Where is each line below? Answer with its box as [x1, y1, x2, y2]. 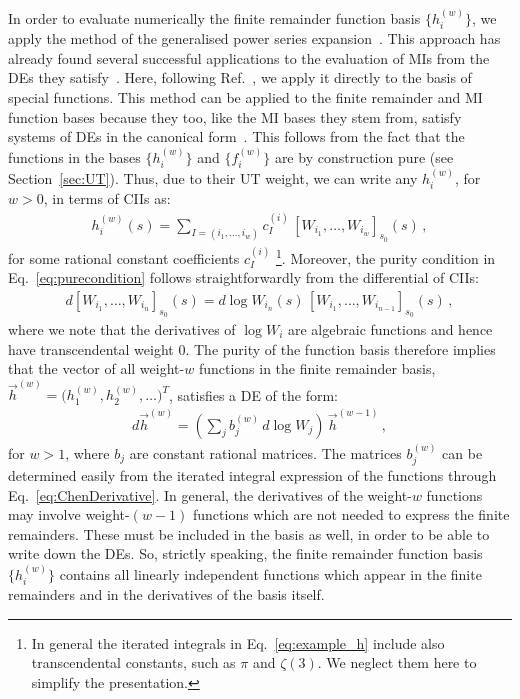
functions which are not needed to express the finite [192, 504, 510, 525]
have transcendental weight [8, 338, 174, 359]
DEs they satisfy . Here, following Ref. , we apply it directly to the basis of [8, 67, 472, 88]
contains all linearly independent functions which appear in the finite [59, 563, 482, 584]
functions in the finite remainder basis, [198, 358, 436, 379]
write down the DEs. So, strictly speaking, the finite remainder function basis [8, 543, 483, 564]
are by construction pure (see [274, 146, 454, 167]
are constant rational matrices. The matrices [129, 442, 402, 463]
